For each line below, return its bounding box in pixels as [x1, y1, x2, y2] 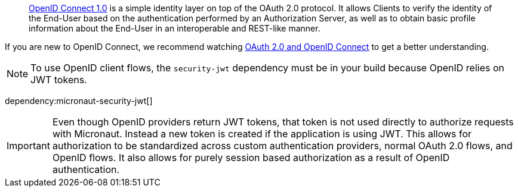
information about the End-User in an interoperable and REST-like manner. [29, 23, 320, 33]
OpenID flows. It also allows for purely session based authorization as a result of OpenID [52, 152, 450, 163]
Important [7, 140, 50, 152]
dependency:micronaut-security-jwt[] [5, 96, 153, 106]
